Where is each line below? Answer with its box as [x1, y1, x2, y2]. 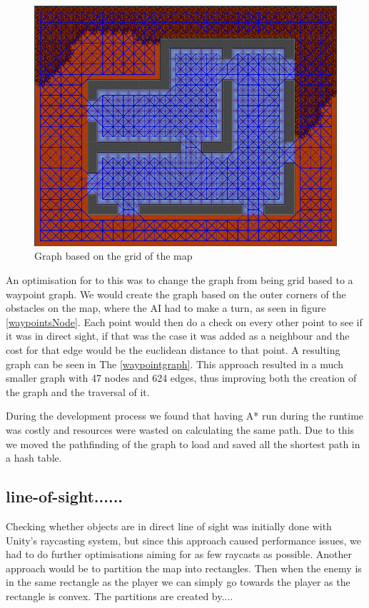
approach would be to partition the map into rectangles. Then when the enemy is [6, 560, 362, 575]
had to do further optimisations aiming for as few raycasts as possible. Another [6, 547, 352, 562]
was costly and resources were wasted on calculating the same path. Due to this [6, 422, 355, 437]
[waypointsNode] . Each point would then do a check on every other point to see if [6, 314, 363, 329]
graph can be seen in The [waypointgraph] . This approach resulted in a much [6, 356, 343, 371]
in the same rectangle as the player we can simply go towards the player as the [6, 574, 350, 589]
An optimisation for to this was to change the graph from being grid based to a [6, 273, 353, 288]
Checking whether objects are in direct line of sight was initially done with [6, 518, 332, 533]
